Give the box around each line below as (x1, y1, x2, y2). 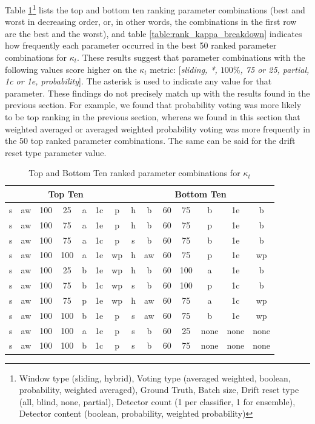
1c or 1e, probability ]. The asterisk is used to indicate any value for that (5, 75, 272, 87)
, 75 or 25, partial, (240, 63, 310, 75)
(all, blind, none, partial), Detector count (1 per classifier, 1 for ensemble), (19, 395, 296, 408)
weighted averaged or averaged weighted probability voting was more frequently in (5, 122, 310, 135)
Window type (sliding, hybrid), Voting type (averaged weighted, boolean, (19, 371, 291, 384)
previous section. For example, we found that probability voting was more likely (5, 98, 302, 111)
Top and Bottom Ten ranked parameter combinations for (28, 166, 240, 179)
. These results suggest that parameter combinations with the (77, 51, 305, 64)
